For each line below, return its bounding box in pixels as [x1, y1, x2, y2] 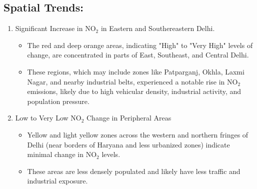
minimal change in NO [27, 149, 97, 159]
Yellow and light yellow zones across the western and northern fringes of [27, 129, 248, 139]
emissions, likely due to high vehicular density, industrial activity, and [27, 86, 241, 96]
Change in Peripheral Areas [86, 112, 171, 123]
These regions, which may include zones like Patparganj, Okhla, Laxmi [27, 66, 244, 76]
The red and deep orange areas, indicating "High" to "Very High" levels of [27, 39, 253, 50]
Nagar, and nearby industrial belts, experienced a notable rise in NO [27, 76, 238, 86]
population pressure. [27, 95, 89, 106]
